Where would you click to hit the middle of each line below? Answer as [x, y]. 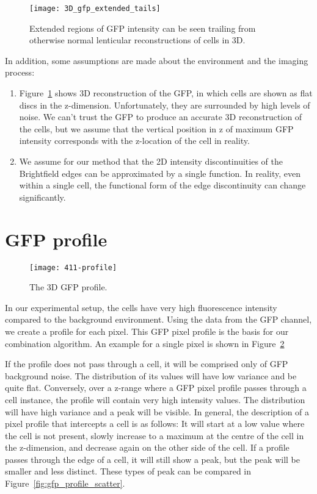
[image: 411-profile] [73, 267]
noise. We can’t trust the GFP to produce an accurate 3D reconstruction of [161, 117]
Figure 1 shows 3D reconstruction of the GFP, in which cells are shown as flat [166, 93]
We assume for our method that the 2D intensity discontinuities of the [151, 161]
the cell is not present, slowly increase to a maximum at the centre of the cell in [155, 435]
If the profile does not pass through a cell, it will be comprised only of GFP [147, 364]
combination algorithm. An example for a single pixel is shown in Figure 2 [145, 343]
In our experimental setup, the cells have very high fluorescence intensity [141, 307]
